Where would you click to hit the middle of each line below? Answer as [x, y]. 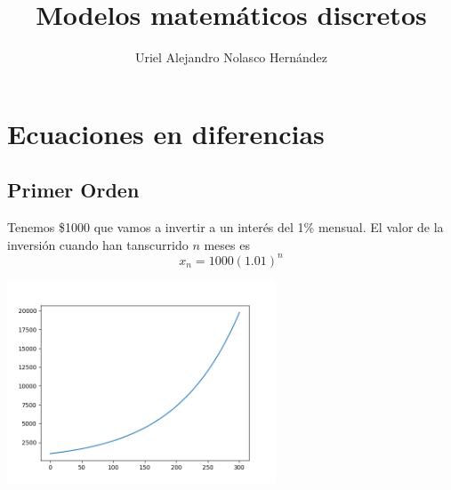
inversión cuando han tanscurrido [98, 244]
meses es [227, 244]
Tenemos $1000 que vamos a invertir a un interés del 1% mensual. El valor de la [225, 227]
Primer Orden [73, 190]
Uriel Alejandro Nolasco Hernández [231, 57]
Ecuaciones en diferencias [166, 133]
